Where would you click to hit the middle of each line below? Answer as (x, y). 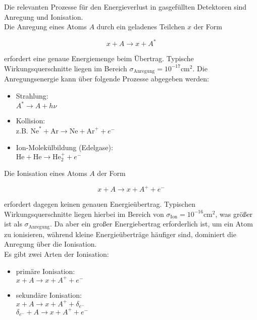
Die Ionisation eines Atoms (46, 173)
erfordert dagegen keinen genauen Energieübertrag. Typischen (100, 204)
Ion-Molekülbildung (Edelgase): (64, 147)
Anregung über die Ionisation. (50, 244)
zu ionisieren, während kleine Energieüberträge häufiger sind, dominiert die (120, 234)
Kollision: (31, 121)
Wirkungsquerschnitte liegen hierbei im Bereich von (84, 214)
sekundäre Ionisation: (49, 294)
